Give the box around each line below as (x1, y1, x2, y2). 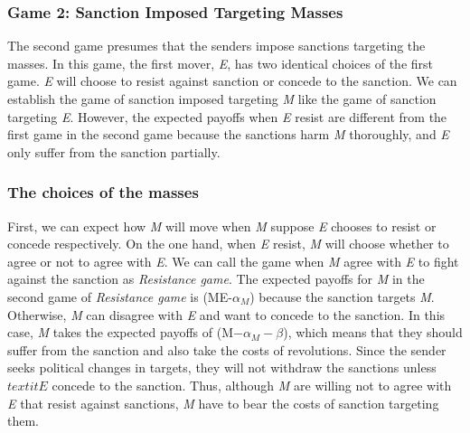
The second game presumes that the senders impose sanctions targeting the (7, 36, 426, 55)
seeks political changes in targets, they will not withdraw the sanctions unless (7, 358, 437, 377)
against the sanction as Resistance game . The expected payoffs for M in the (7, 269, 425, 288)
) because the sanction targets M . (249, 287, 435, 306)
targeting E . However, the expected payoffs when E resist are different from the (7, 107, 447, 126)
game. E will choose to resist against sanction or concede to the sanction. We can (7, 71, 457, 90)
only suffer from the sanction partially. (7, 142, 221, 161)
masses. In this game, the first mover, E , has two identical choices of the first (7, 53, 433, 72)
